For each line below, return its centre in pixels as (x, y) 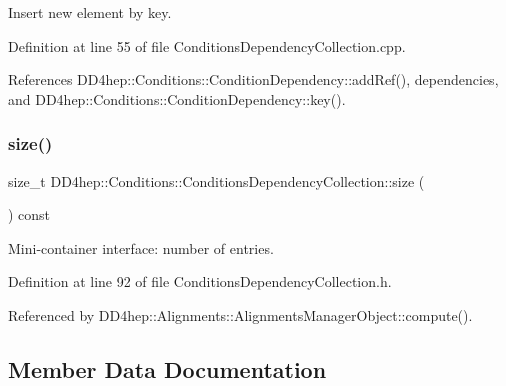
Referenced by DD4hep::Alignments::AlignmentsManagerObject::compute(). (240, 314)
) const (29, 214)
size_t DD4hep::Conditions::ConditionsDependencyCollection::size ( (216, 180)
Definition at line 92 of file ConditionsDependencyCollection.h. (200, 281)
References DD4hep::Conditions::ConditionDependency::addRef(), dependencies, (253, 79)
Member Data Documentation (167, 368)
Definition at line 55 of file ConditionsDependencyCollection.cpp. (207, 45)
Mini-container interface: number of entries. (141, 247)
